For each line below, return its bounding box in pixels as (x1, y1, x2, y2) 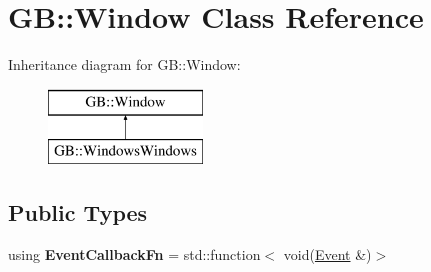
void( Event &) (283, 244, 372, 265)
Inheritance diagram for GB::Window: (8, 54, 241, 75)
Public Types (8, 197, 148, 228)
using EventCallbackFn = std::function (8, 244, 261, 265)
